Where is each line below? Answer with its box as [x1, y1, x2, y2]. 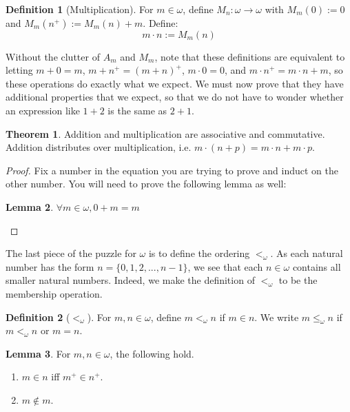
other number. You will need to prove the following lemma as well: [6, 176, 287, 191]
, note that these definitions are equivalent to [154, 49, 345, 63]
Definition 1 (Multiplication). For [6, 2, 154, 16]
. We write [254, 309, 299, 324]
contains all [292, 259, 341, 274]
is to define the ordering [148, 246, 250, 260]
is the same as [107, 103, 167, 117]
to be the [278, 273, 318, 287]
